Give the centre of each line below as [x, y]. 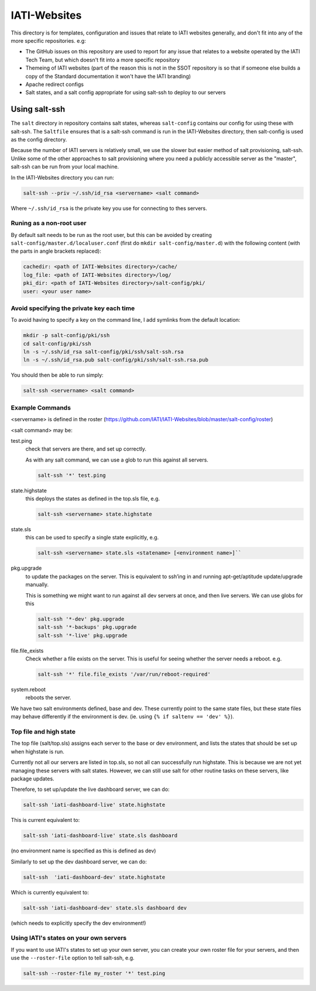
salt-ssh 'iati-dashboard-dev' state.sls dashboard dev [105, 908]
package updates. [33, 779]
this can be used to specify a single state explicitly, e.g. [92, 538]
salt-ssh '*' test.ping [72, 475]
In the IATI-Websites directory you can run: [62, 177]
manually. [37, 584]
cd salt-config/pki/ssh [57, 343]
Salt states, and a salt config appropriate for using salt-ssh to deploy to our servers [126, 92]
